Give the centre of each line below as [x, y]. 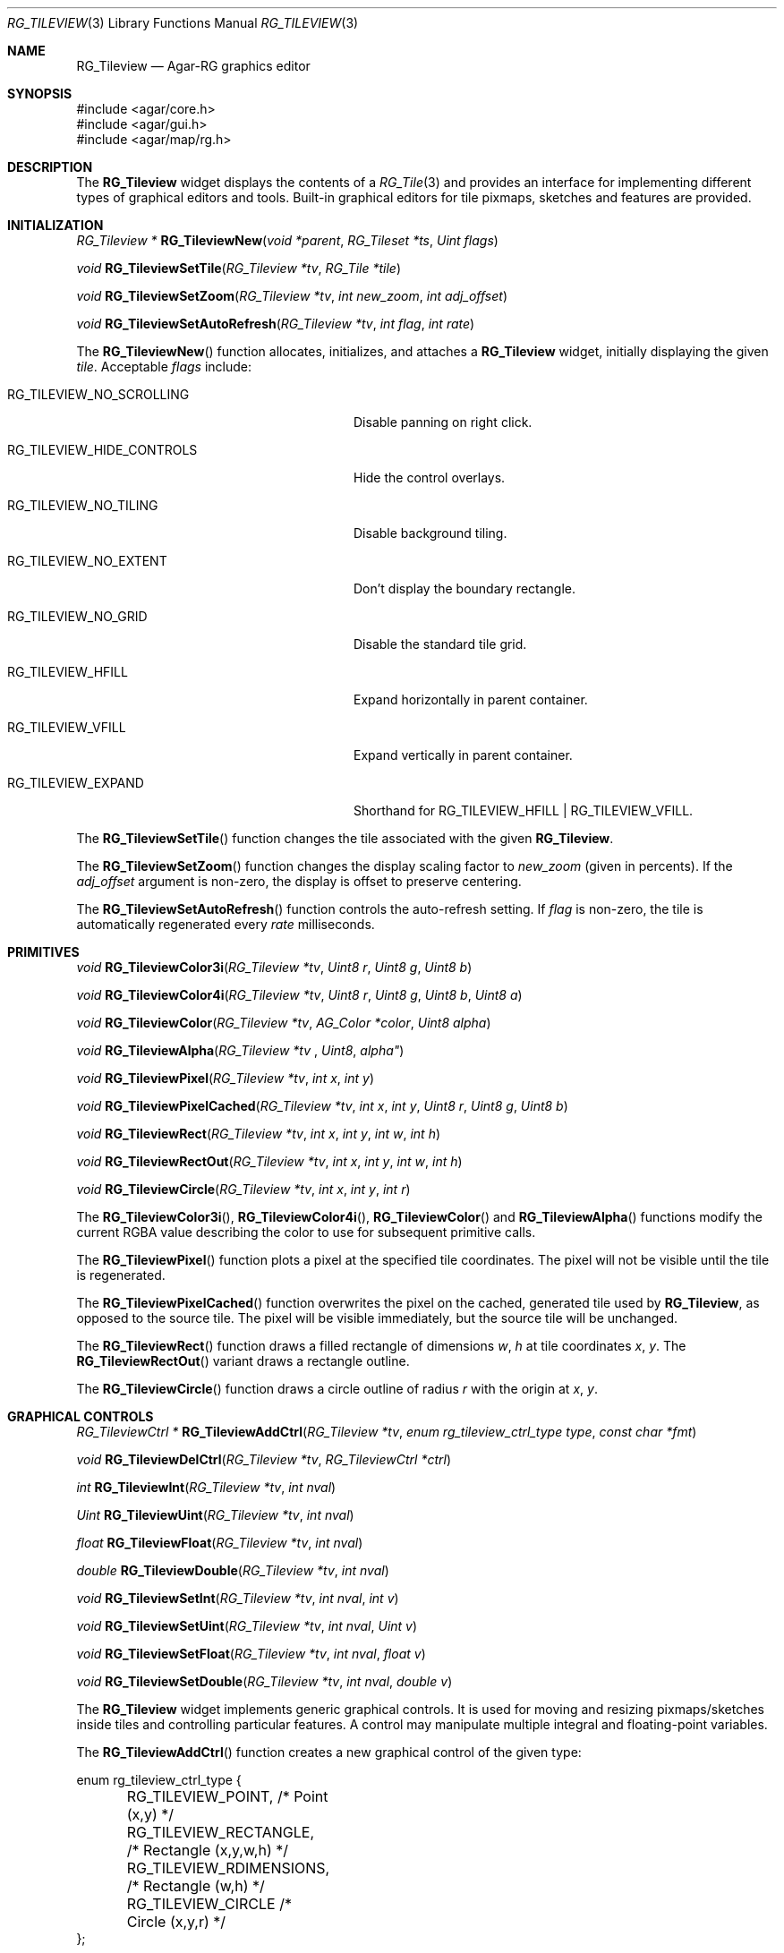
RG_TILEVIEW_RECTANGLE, [221, 1832]
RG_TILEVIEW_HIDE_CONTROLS [102, 450]
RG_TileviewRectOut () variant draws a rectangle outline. [243, 1361]
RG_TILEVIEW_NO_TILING [83, 505]
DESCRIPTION [50, 167]
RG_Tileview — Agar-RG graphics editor [193, 66]
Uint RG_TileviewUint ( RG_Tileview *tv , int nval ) [215, 1515]
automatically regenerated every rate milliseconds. [226, 924]
